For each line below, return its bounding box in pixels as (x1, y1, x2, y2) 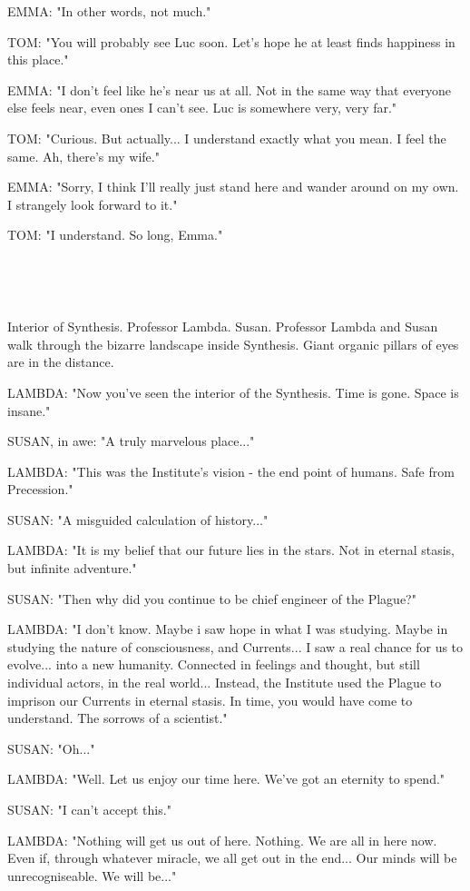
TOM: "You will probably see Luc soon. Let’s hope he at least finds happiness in (7, 32, 455, 51)
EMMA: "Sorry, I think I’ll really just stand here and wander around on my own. (7, 177, 459, 196)
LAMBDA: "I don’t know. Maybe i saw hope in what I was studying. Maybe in (7, 619, 448, 639)
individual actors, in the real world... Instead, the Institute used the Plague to (7, 673, 442, 692)
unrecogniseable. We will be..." (7, 866, 177, 885)
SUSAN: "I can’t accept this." (7, 800, 171, 818)
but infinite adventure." (7, 559, 137, 578)
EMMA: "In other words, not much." (7, 2, 211, 20)
